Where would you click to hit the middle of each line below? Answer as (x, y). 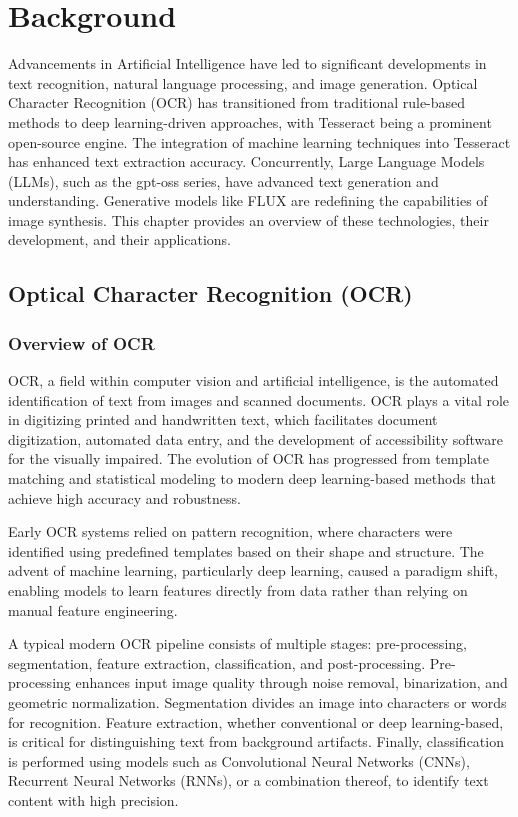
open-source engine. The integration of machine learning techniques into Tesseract (259, 141)
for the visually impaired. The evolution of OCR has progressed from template (248, 458)
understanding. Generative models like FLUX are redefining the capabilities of (248, 200)
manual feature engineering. (93, 609)
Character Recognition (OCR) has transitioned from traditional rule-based (237, 102)
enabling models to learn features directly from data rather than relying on (238, 590)
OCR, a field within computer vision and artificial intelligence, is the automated (253, 380)
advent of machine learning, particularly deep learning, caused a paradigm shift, (253, 570)
